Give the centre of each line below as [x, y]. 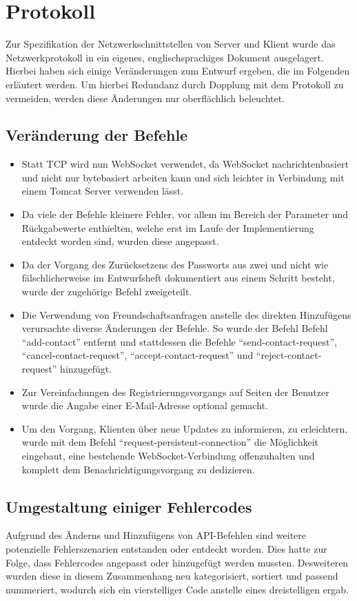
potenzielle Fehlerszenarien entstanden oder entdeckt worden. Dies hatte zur [166, 548]
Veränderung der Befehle [97, 135]
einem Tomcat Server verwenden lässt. [103, 191]
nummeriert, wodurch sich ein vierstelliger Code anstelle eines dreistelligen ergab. [177, 589]
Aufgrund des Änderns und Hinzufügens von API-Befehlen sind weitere [156, 535]
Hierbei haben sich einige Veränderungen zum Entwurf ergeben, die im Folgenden [178, 71]
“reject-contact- [289, 355]
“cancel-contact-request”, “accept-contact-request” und [137, 355]
